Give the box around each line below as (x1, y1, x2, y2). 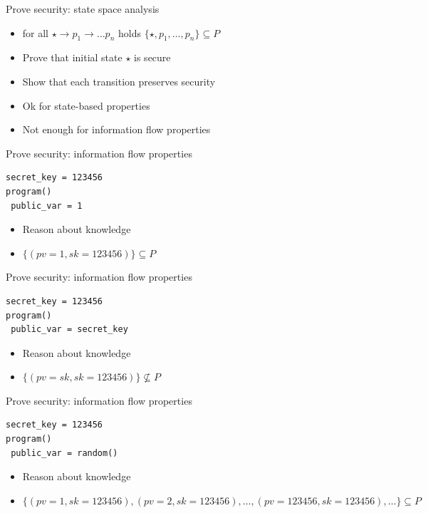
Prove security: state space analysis (6, 1, 160, 16)
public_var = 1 (11, 200, 83, 211)
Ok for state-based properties (22, 98, 150, 113)
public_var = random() (11, 447, 118, 458)
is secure (134, 50, 171, 65)
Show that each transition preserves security (22, 73, 216, 88)
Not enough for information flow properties (22, 122, 211, 137)
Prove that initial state (22, 50, 122, 65)
